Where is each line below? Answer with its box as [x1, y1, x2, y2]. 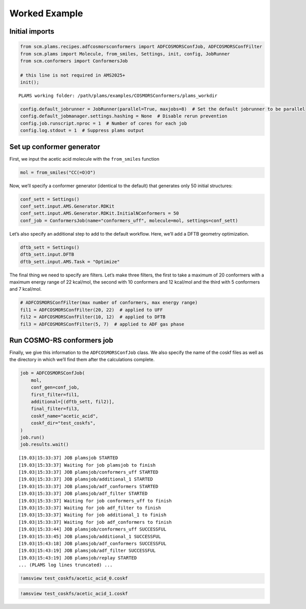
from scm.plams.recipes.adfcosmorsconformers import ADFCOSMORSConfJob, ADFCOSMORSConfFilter [20, 44, 263, 49]
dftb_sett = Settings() [20, 244, 80, 250]
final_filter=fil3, [31, 406, 80, 412]
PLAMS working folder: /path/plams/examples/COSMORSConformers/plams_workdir [18, 93, 218, 99]
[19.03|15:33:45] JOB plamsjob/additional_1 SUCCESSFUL [18, 534, 161, 539]
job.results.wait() [20, 442, 69, 447]
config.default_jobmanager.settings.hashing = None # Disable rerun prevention [20, 113, 227, 119]
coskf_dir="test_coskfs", [31, 420, 96, 426]
